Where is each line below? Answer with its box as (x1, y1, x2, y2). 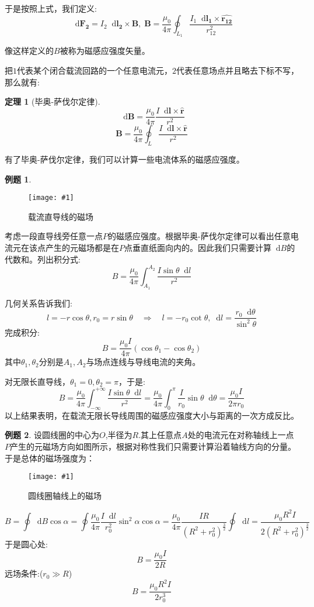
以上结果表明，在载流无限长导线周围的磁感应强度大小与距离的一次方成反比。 (5, 409, 299, 421)
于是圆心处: (5, 537, 48, 550)
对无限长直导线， (5, 375, 70, 387)
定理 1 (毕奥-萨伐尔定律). (5, 95, 100, 108)
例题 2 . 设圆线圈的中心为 (5, 429, 99, 441)
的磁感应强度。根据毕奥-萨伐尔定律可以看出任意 (108, 230, 291, 242)
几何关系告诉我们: (5, 296, 72, 309)
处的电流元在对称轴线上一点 (187, 429, 294, 441)
